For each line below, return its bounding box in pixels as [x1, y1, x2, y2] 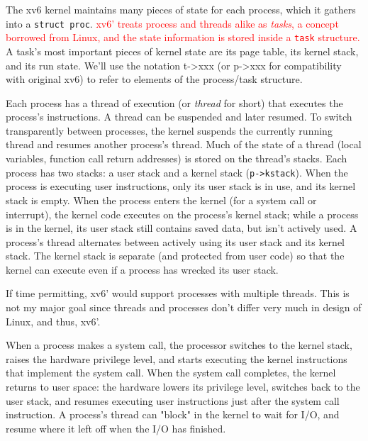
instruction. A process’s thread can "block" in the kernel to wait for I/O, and [6, 407, 340, 422]
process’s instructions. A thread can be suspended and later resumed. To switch [6, 109, 352, 124]
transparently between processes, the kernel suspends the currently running [6, 123, 333, 138]
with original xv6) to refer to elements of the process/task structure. [6, 72, 303, 86]
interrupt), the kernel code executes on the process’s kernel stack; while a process [6, 206, 359, 221]
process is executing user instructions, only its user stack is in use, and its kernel [6, 179, 356, 194]
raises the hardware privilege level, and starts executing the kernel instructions [6, 351, 347, 366]
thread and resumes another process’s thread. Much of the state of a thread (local [6, 137, 362, 152]
